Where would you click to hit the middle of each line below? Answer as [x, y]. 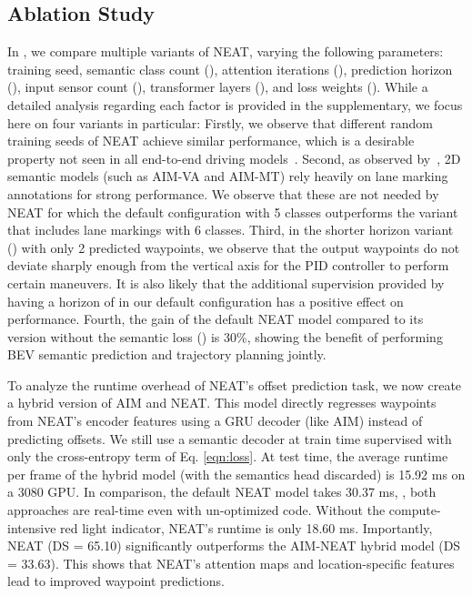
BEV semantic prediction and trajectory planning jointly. [167, 354]
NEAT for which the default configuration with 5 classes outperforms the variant [233, 212]
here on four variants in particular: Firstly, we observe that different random [220, 122]
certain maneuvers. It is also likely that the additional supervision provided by [226, 283]
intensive [32, 527]
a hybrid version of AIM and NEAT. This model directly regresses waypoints [222, 403]
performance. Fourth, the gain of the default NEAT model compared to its [216, 319]
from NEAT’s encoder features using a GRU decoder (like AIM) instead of [215, 421]
